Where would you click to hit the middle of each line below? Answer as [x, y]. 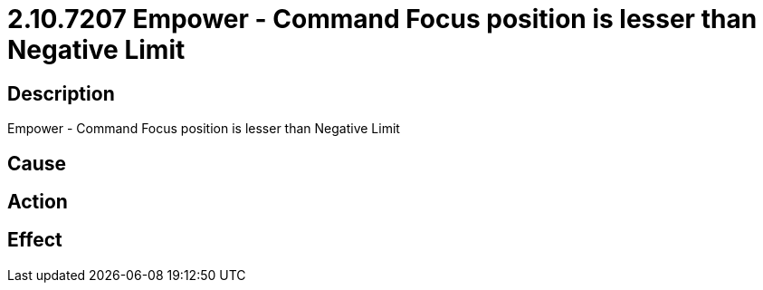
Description [61, 93]
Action [38, 202]
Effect [35, 240]
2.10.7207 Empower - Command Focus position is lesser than [382, 19]
